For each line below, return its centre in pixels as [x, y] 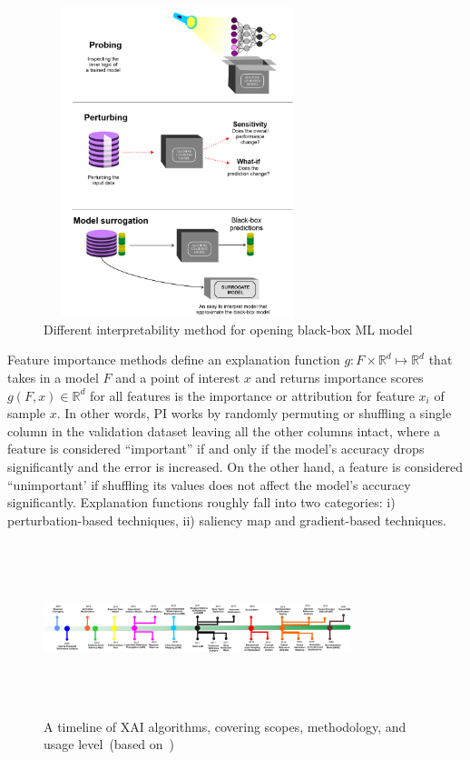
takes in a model [53, 377]
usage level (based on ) [109, 744]
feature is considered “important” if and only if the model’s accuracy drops [216, 449]
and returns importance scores [339, 377]
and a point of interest [178, 377]
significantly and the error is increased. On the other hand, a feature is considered [235, 466]
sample [27, 413]
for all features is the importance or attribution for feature [252, 395]
